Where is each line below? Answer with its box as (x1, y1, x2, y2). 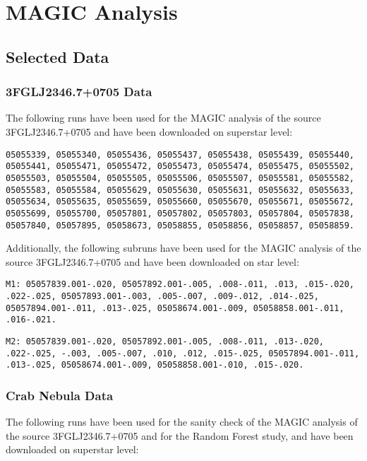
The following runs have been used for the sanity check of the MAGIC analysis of (6, 414, 358, 429)
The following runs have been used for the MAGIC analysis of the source (6, 110, 321, 125)
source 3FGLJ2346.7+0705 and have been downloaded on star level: (6, 254, 299, 269)
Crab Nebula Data (6, 386, 114, 404)
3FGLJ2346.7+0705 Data (6, 83, 152, 100)
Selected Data (6, 45, 109, 67)
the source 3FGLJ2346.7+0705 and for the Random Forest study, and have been (6, 428, 354, 443)
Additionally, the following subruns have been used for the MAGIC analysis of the (6, 240, 361, 255)
